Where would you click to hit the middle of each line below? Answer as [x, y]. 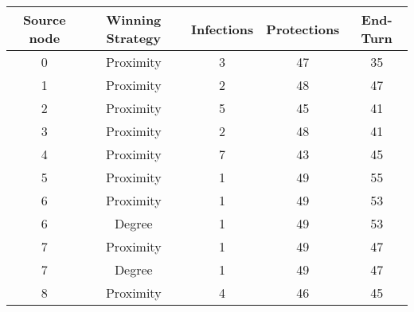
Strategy [133, 38]
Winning [134, 19]
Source [44, 19]
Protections [303, 29]
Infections [222, 29]
